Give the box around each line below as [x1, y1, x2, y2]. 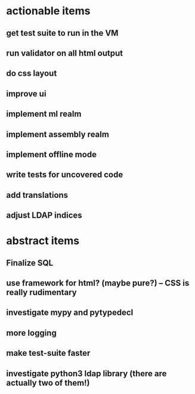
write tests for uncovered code [6, 170, 123, 180]
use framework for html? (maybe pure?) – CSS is [6, 278, 190, 288]
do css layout [6, 69, 57, 79]
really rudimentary [6, 287, 77, 297]
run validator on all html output [6, 48, 123, 58]
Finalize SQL [6, 258, 54, 268]
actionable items [6, 4, 91, 18]
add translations [6, 190, 69, 200]
